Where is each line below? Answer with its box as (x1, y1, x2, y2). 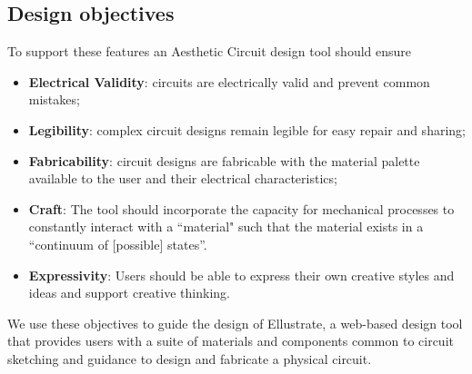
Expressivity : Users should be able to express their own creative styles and (28, 265, 455, 284)
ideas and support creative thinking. (28, 283, 230, 302)
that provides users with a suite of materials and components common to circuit (7, 331, 454, 350)
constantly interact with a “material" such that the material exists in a (28, 217, 424, 236)
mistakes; (28, 90, 80, 109)
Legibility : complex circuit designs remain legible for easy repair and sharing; (28, 120, 466, 139)
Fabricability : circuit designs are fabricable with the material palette (28, 151, 420, 170)
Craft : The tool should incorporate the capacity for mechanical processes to (28, 199, 455, 218)
